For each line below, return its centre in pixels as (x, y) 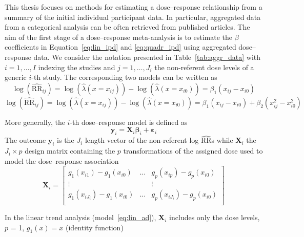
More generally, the (35, 122)
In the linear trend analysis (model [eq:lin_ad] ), (80, 217)
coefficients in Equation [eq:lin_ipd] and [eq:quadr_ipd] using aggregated (120, 47)
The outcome (25, 140)
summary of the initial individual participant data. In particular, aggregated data (133, 17)
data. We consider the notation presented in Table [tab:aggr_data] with (147, 57)
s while (222, 140)
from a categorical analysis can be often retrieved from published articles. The (127, 27)
